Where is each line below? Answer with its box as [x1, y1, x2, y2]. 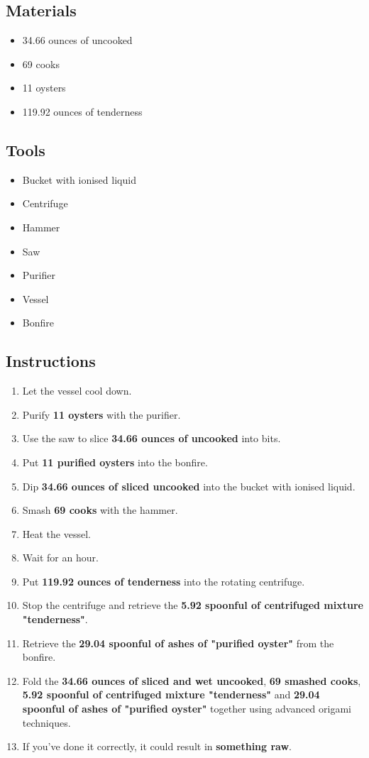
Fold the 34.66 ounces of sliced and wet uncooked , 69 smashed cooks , [22, 673, 361, 688]
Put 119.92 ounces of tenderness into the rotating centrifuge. [22, 573, 305, 588]
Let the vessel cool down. [22, 383, 132, 398]
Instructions [6, 350, 96, 372]
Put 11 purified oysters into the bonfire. [22, 454, 208, 469]
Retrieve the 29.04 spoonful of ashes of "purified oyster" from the [22, 635, 334, 650]
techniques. [22, 715, 71, 730]
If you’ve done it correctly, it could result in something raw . [22, 739, 292, 754]
